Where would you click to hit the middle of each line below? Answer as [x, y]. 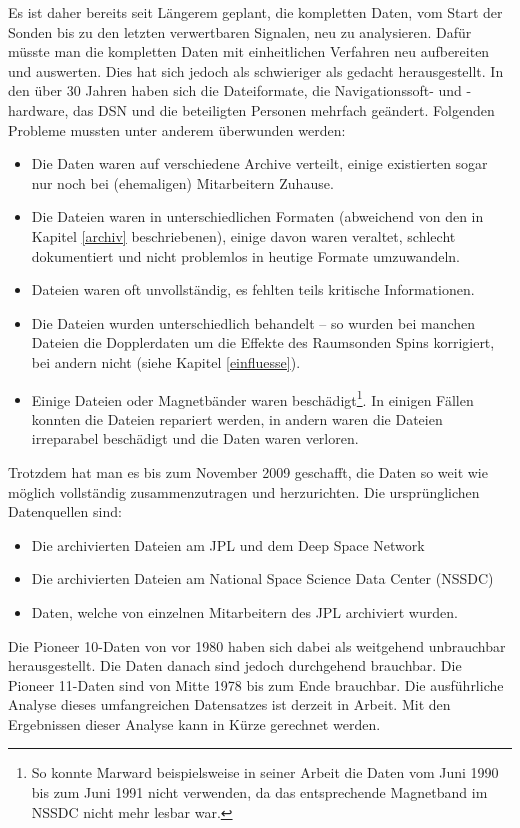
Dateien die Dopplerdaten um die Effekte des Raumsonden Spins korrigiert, [263, 342]
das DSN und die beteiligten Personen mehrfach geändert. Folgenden [284, 109]
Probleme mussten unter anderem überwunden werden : [177, 129]
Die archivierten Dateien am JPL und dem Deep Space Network [228, 544]
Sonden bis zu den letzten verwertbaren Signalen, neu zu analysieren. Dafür [240, 31]
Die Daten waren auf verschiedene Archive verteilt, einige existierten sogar [259, 163]
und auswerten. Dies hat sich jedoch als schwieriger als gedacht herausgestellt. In [256, 70]
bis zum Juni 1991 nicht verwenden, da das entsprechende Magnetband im [259, 792]
